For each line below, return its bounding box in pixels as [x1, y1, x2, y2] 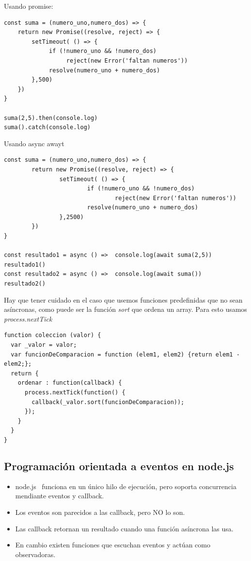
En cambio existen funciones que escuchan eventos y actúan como [15, 540, 210, 550]
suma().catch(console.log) [4, 124, 91, 131]
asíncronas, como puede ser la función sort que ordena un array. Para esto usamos [4, 304, 247, 314]
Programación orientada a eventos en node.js [4, 458, 234, 473]
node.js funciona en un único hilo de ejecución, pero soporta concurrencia [15, 481, 236, 491]
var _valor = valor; [11, 341, 77, 348]
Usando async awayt [4, 138, 64, 148]
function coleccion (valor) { [4, 332, 101, 339]
